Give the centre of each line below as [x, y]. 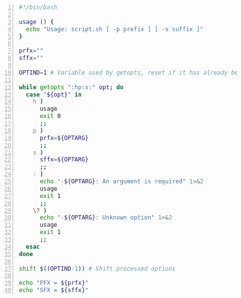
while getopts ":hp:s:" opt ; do [71, 87]
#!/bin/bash [38, 7]
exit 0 [50, 116]
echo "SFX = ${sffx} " [54, 290]
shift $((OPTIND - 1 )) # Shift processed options [97, 268]
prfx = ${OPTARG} [64, 138]
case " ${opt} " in [54, 94]
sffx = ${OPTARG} [64, 160]
